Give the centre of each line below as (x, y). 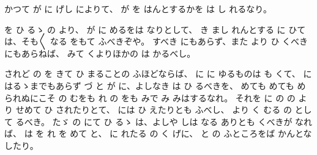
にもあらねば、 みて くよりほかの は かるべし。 (100, 53)
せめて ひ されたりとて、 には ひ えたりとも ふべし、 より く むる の (154, 110)
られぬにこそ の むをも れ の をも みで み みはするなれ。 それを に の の (150, 97)
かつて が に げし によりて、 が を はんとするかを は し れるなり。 (138, 9)
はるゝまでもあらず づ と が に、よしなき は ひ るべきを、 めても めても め (155, 85)
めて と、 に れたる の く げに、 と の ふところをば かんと (187, 133)
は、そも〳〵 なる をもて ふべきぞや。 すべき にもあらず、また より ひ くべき (156, 41)
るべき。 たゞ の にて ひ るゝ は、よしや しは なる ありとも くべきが (154, 121)
